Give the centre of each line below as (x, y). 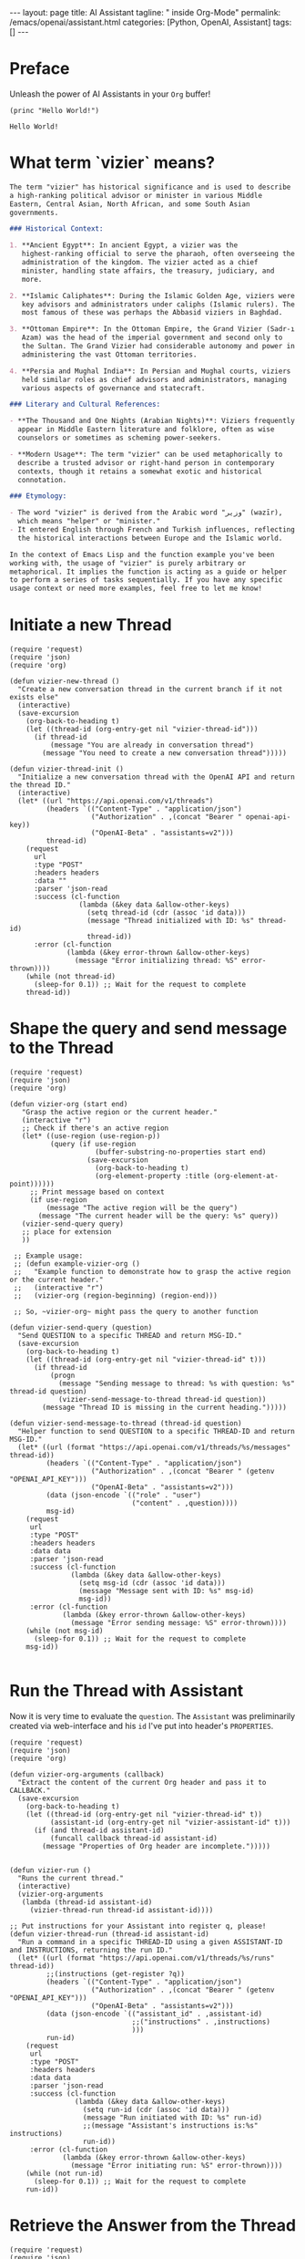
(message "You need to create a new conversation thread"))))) (164, 753)
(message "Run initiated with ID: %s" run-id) (172, 2118)
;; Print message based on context (97, 1192)
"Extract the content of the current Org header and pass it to (142, 1782)
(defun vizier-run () (51, 1870)
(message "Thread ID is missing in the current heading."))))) (164, 1407)
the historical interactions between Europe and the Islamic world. (150, 538)
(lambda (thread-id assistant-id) (87, 1902)
